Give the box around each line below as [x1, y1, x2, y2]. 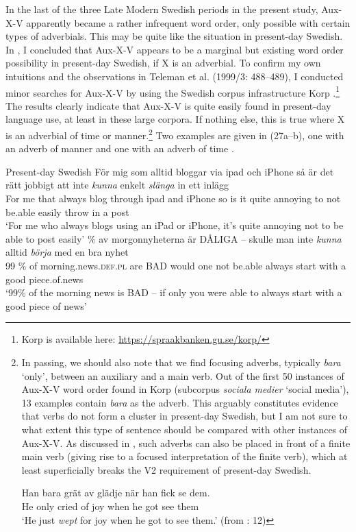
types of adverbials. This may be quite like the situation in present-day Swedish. [5, 29, 343, 43]
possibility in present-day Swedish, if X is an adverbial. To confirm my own [5, 56, 321, 70]
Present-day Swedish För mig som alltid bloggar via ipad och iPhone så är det [5, 164, 334, 178]
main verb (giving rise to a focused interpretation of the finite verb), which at [21, 449, 348, 463]
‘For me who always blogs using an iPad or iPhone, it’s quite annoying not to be [5, 218, 344, 232]
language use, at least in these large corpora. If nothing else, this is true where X [5, 112, 345, 126]
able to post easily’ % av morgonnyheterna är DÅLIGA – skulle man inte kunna [5, 231, 342, 245]
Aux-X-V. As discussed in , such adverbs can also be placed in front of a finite [21, 435, 351, 450]
